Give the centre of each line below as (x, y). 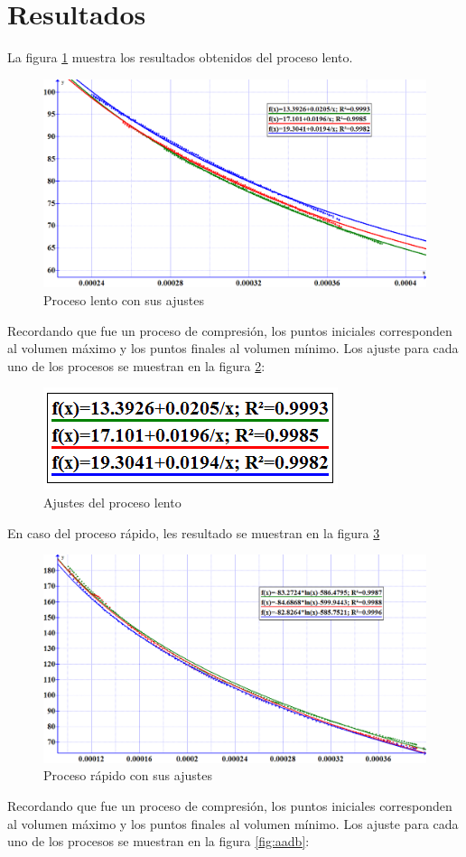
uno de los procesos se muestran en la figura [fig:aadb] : (158, 841)
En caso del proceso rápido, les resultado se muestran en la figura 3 (194, 532)
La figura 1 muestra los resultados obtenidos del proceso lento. (180, 57)
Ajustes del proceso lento (112, 502)
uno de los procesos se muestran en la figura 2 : (136, 365)
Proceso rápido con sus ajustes (128, 775)
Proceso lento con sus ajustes (124, 299)
